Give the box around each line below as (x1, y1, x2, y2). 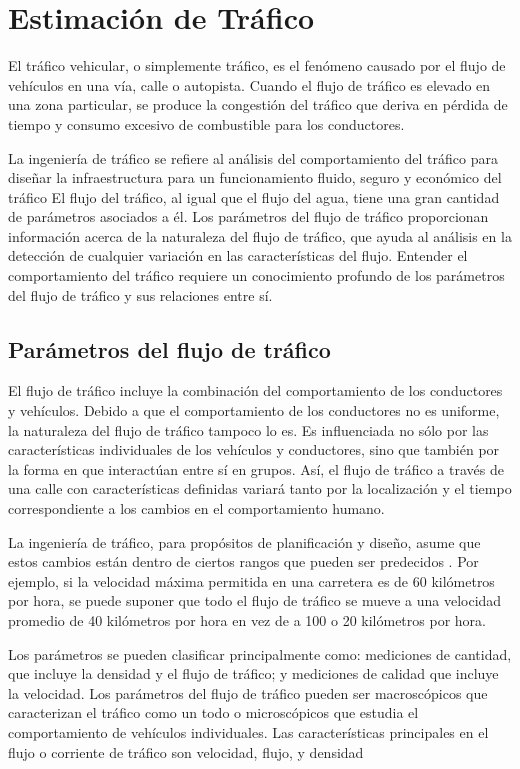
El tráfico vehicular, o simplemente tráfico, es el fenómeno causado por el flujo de (8, 55, 506, 76)
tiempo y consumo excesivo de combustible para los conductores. (8, 113, 405, 134)
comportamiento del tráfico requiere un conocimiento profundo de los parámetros (8, 265, 505, 286)
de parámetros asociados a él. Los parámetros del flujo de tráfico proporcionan (8, 206, 489, 227)
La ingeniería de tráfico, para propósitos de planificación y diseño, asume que (8, 531, 481, 552)
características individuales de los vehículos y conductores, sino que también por (8, 439, 500, 460)
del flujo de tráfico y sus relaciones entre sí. (8, 284, 273, 305)
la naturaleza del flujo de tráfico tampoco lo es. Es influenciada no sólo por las (8, 419, 489, 440)
